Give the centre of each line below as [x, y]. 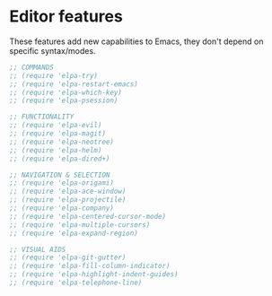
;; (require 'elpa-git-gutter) [68, 257]
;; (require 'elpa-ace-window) [68, 192]
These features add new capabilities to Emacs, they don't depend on [136, 41]
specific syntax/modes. [53, 50]
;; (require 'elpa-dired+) [60, 159]
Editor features [66, 17]
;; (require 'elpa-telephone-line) [76, 283]
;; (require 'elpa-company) [62, 208]
